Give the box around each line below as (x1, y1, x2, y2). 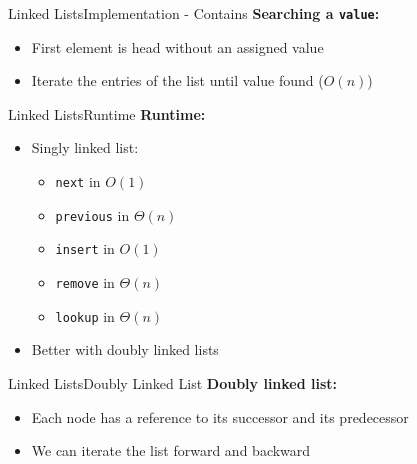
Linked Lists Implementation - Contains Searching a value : (8, 3, 380, 23)
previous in (55, 204, 130, 225)
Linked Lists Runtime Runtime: (8, 103, 206, 124)
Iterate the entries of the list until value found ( (31, 70, 324, 91)
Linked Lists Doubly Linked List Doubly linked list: (8, 372, 338, 393)
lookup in (55, 305, 115, 326)
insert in (55, 238, 115, 259)
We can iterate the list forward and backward (31, 440, 311, 461)
